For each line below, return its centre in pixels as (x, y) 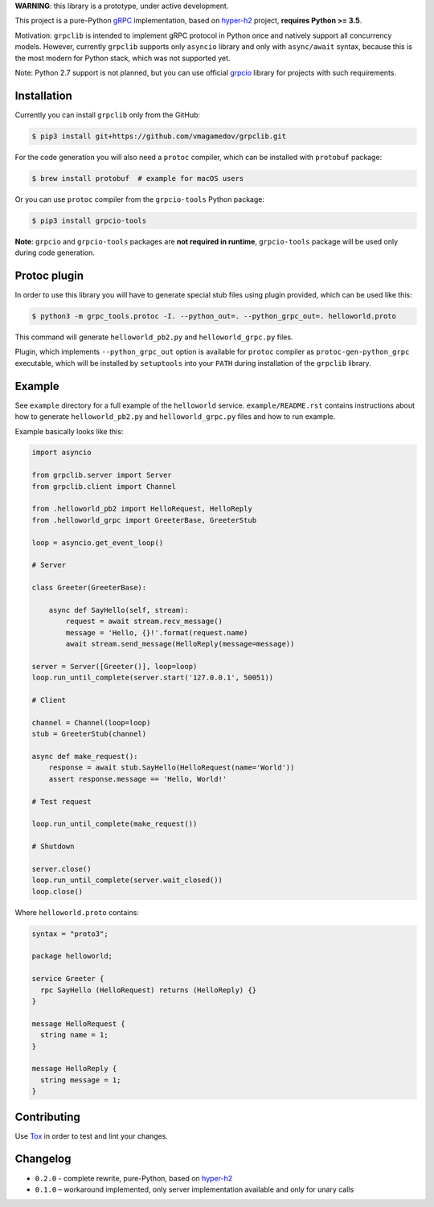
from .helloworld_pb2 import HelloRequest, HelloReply (142, 509)
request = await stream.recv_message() (144, 622)
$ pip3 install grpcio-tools (89, 220)
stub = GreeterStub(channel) (89, 734)
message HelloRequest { (79, 1024)
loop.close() (57, 891)
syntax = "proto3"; (70, 934)
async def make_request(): (85, 757)
